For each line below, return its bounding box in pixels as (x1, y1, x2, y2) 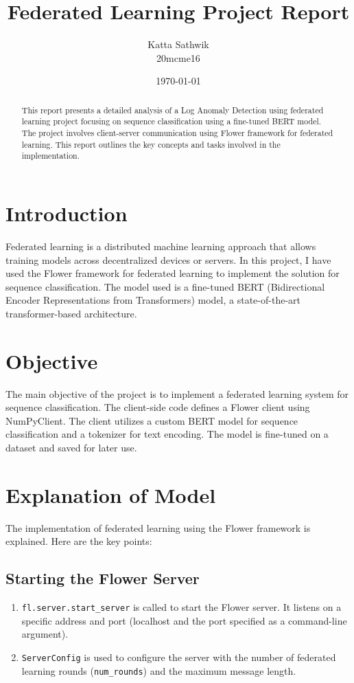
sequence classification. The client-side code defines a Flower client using (5, 400, 310, 414)
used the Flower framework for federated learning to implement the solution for (5, 266, 340, 280)
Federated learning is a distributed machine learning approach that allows (5, 238, 316, 253)
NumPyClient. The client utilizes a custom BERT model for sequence (5, 413, 298, 427)
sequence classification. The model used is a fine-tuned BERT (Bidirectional (5, 279, 325, 293)
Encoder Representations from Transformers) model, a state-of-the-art (5, 293, 300, 307)
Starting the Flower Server (5, 568, 200, 589)
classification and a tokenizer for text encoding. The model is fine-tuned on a (5, 427, 329, 441)
